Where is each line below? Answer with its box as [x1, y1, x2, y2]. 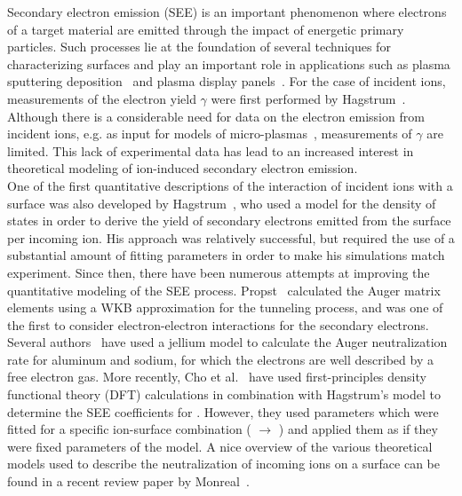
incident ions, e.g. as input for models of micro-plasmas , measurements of [7, 124, 412, 143]
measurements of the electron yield [7, 89, 196, 107]
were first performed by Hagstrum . [211, 89, 406, 107]
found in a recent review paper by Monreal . [7, 472, 250, 491]
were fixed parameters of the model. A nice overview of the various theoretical [7, 437, 433, 455]
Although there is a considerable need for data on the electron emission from [7, 106, 425, 125]
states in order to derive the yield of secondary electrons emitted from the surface [7, 211, 451, 230]
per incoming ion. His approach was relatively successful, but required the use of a [7, 228, 455, 247]
